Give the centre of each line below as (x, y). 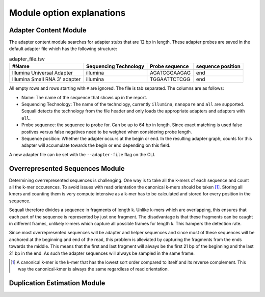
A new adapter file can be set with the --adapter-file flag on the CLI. (82, 154)
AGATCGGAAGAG (170, 73)
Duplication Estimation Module (57, 283)
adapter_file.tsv (27, 59)
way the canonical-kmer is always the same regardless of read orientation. (93, 269)
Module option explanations (67, 13)
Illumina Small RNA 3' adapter (46, 80)
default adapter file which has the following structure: (63, 49)
